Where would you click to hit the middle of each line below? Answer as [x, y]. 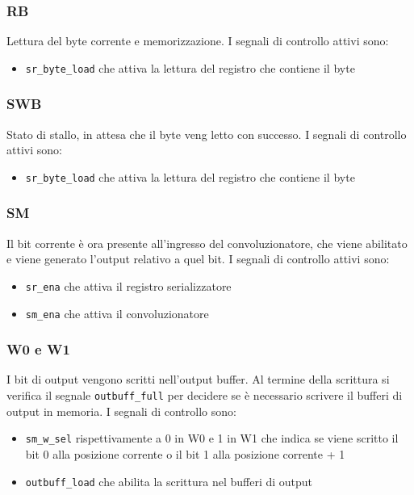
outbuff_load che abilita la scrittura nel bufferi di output [169, 481]
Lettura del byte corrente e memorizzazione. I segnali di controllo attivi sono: [198, 41]
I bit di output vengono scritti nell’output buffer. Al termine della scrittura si [198, 379]
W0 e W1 [38, 349]
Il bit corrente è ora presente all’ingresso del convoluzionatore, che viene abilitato [207, 243]
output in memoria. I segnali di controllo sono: [121, 411]
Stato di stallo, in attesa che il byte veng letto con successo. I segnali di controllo [207, 134]
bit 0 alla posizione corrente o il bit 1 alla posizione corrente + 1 [185, 453]
